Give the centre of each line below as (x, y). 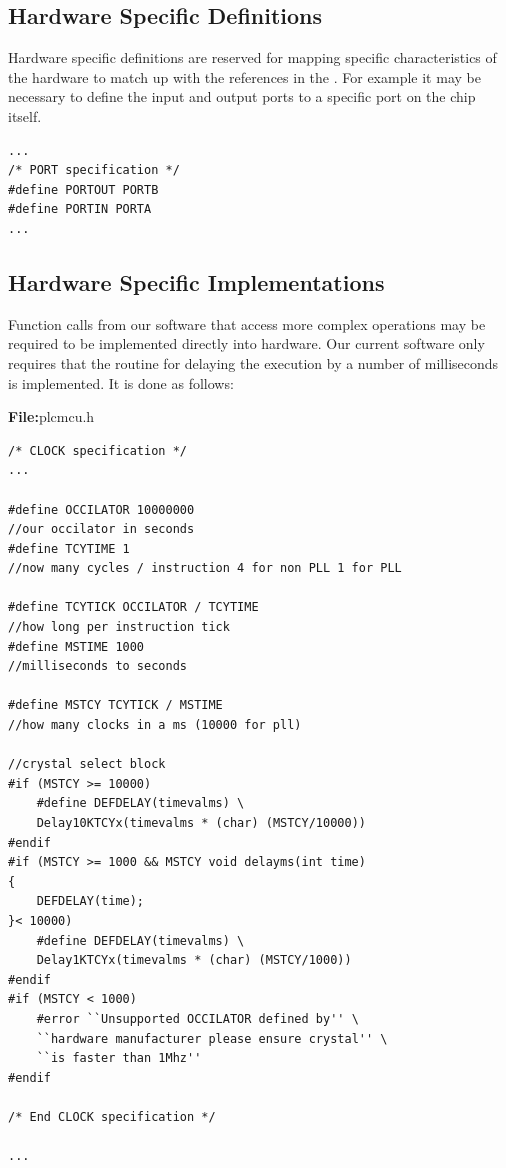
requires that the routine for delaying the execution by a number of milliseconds (253, 362)
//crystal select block (87, 764)
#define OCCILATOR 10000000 (101, 509)
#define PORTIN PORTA (80, 209)
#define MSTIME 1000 (76, 646)
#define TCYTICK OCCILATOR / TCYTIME (133, 607)
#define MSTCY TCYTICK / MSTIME (115, 705)
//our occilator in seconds (101, 529)
